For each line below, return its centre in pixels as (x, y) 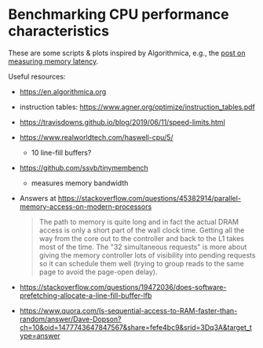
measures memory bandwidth (80, 183)
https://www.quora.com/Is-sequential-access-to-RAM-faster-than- (128, 310)
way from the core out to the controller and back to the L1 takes (142, 238)
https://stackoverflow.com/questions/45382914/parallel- (150, 198)
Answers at (38, 198)
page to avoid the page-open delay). (99, 272)
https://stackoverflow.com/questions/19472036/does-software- (123, 287)
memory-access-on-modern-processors (86, 207)
